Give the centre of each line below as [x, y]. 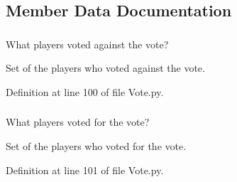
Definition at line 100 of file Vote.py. [85, 91]
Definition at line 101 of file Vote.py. [85, 170]
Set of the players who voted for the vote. [96, 146]
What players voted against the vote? [87, 44]
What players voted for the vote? [78, 122]
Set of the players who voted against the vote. [105, 68]
